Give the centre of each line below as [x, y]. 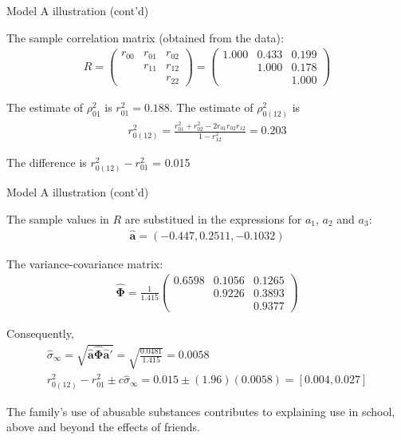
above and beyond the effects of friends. [103, 427]
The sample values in [58, 218]
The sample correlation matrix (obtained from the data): [145, 37]
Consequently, [40, 333]
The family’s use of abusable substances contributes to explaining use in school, [201, 411]
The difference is [47, 163]
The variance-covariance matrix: [85, 263]
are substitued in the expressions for [213, 218]
